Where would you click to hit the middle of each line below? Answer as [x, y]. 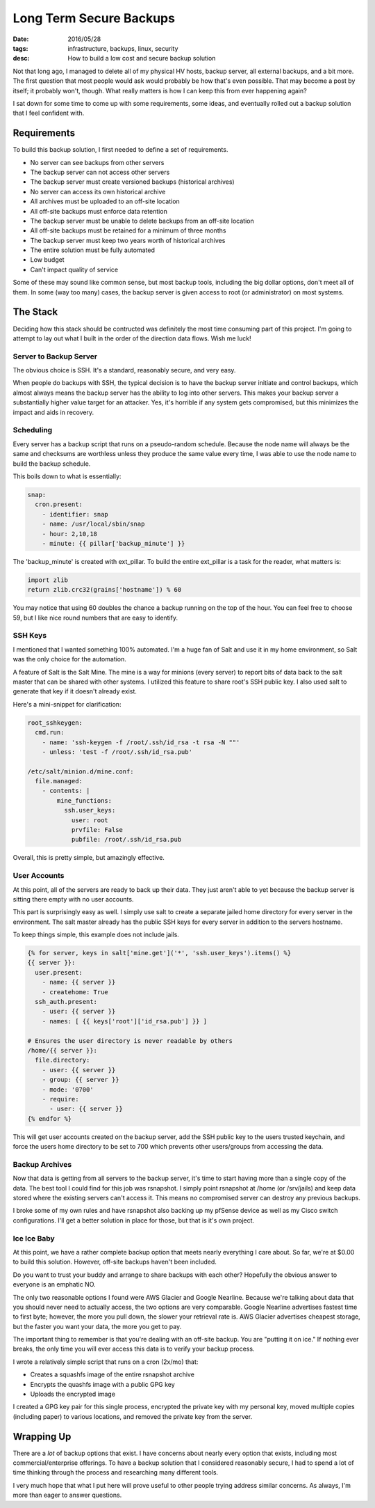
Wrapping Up [42, 1437]
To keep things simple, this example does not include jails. [96, 935]
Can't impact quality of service [74, 269]
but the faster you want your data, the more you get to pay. [97, 1326]
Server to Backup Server [55, 356]
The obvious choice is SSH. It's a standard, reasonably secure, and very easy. [124, 370]
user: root [90, 820]
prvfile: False [97, 830]
